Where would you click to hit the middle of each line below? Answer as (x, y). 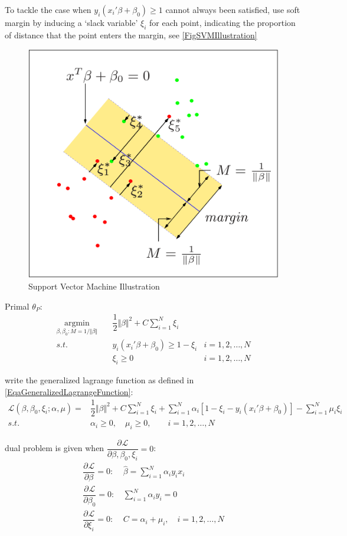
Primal (17, 306)
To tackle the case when (48, 9)
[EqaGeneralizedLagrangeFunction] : (69, 391)
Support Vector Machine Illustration (94, 286)
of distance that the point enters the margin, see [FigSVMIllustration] (131, 34)
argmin (77, 323)
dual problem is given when (55, 448)
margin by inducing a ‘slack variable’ (71, 22)
